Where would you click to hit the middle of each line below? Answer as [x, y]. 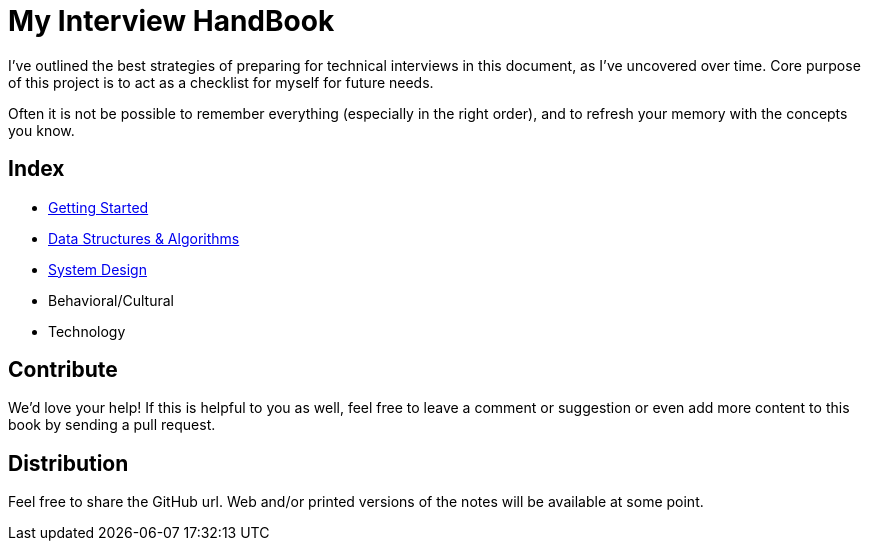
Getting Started [98, 207]
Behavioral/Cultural [111, 300]
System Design [97, 269]
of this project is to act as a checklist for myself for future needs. [221, 82]
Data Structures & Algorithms [144, 238]
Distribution [68, 463]
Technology [87, 331]
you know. [41, 130]
